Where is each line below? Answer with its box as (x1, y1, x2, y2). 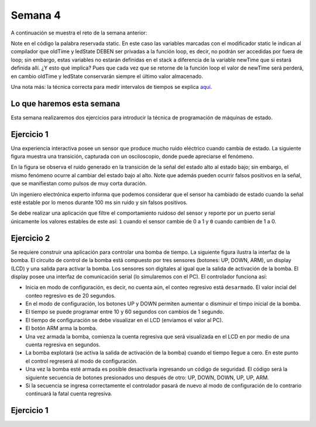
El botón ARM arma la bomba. (25, 325, 98, 332)
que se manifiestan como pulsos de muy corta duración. (11, 180, 147, 187)
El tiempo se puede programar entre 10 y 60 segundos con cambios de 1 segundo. (25, 308, 225, 315)
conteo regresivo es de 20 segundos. (25, 292, 116, 299)
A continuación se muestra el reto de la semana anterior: (11, 29, 147, 36)
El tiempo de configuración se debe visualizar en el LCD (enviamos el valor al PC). (25, 316, 224, 323)
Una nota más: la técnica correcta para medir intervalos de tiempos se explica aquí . (11, 83, 212, 90)
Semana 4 (11, 9, 61, 22)
